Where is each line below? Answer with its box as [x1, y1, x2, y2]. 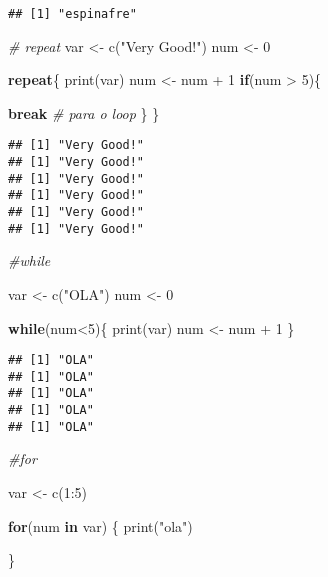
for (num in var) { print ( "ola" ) [8, 515, 193, 536]
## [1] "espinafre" [8, 7, 137, 21]
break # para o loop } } [8, 102, 160, 123]
